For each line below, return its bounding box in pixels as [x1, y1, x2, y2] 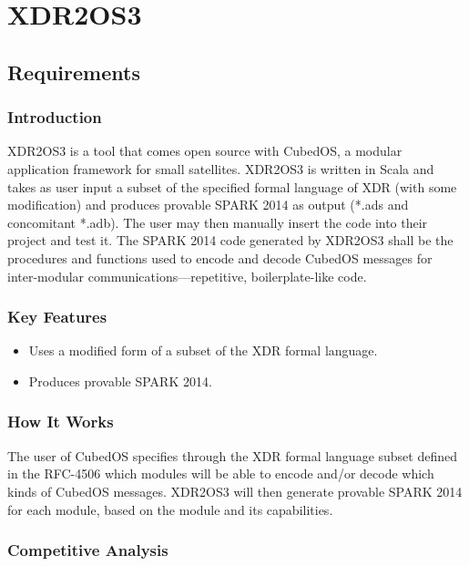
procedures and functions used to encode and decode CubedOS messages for [7, 248, 433, 267]
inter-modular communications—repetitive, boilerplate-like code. [7, 266, 367, 285]
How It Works [7, 410, 114, 433]
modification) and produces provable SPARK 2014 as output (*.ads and [7, 195, 409, 214]
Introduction [7, 106, 102, 129]
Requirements [7, 57, 140, 86]
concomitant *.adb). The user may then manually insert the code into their [7, 212, 428, 232]
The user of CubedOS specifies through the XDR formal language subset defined [7, 446, 458, 465]
